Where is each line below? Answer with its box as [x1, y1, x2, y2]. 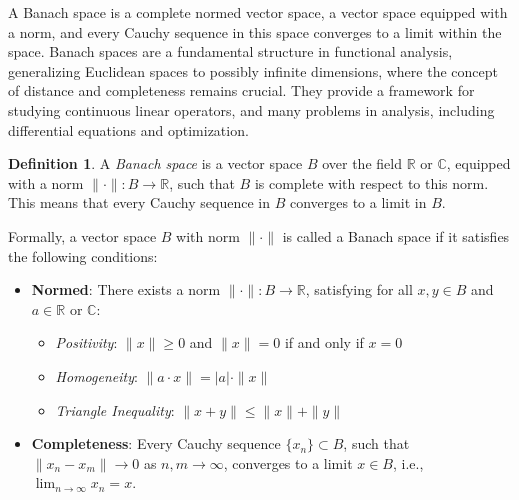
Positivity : [55, 332, 118, 353]
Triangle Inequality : [55, 399, 175, 420]
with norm [176, 225, 240, 246]
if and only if [284, 332, 364, 353]
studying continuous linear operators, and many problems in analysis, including [8, 99, 495, 120]
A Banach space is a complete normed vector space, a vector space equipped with [8, 2, 508, 22]
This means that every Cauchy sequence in [8, 192, 270, 213]
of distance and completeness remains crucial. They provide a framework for [8, 80, 475, 101]
